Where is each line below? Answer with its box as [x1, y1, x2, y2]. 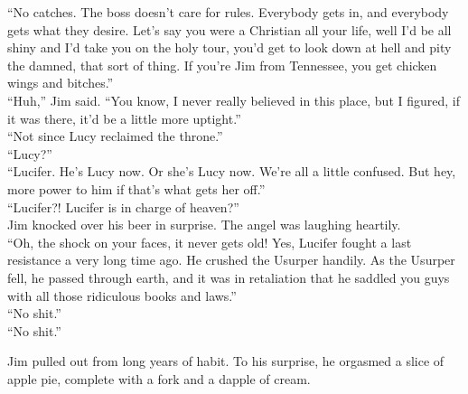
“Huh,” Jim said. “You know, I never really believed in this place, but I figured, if [7, 90, 460, 109]
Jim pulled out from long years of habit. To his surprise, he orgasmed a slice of [7, 352, 445, 371]
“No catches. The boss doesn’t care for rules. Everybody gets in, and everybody [7, 3, 449, 21]
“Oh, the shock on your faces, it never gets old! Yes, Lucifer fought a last [7, 232, 412, 251]
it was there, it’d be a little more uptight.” [7, 108, 241, 127]
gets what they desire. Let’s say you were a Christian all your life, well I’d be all [7, 20, 452, 39]
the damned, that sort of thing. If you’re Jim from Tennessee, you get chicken [7, 55, 437, 74]
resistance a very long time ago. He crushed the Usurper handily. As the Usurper [7, 250, 455, 269]
